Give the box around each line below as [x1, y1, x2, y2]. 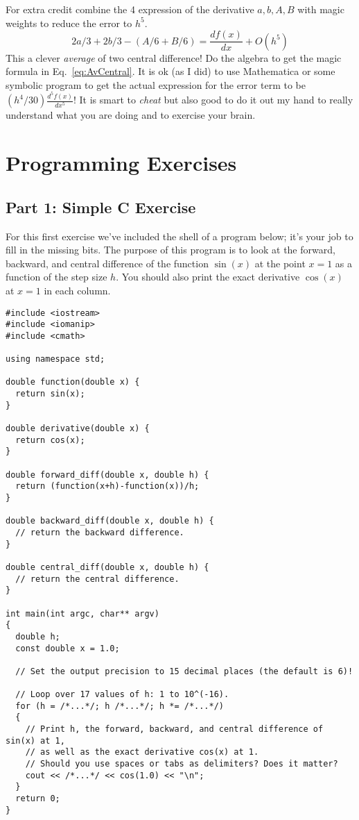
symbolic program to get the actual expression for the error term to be [6, 77, 306, 92]
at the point [254, 256, 306, 270]
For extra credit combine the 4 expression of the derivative [6, 2, 254, 16]
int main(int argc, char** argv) [6, 608, 159, 619]
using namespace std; [6, 354, 105, 365]
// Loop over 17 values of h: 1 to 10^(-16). [15, 689, 229, 700]
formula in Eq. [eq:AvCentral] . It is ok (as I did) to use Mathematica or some [6, 64, 335, 78]
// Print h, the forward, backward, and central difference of [25, 724, 324, 735]
